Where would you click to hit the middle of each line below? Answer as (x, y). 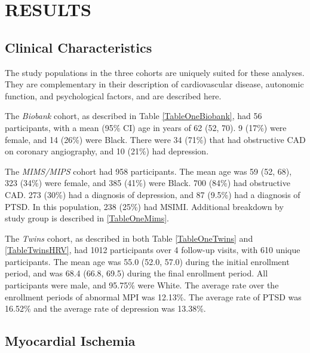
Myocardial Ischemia (70, 341)
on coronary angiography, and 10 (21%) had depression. (107, 151)
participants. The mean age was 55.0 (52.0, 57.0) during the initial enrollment (147, 261)
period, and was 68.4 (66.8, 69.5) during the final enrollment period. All (136, 273)
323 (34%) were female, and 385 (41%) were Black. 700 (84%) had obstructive (148, 183)
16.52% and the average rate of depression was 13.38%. (105, 308)
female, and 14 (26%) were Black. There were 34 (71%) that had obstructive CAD (155, 139)
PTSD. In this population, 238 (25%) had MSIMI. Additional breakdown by (144, 206)
